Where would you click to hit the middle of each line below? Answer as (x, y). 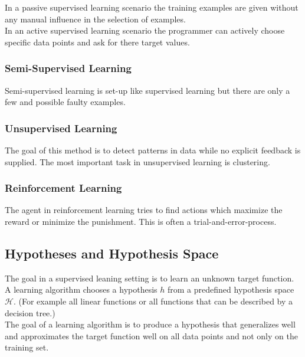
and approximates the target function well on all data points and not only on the (151, 335)
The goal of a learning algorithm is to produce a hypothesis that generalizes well (150, 324)
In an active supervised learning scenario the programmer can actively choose (145, 30)
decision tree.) (30, 312)
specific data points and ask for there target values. (97, 42)
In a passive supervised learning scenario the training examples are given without (152, 7)
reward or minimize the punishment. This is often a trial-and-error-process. (141, 221)
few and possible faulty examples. (65, 102)
